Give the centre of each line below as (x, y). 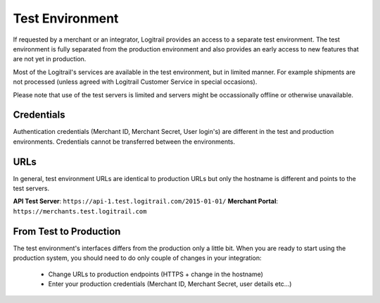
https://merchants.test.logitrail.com (80, 211)
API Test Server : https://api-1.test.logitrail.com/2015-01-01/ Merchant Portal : (145, 202)
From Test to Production (67, 231)
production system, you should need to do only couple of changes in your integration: (137, 258)
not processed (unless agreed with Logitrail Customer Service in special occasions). (135, 82)
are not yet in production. (50, 59)
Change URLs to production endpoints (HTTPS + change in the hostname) (156, 274)
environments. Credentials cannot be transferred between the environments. (124, 142)
